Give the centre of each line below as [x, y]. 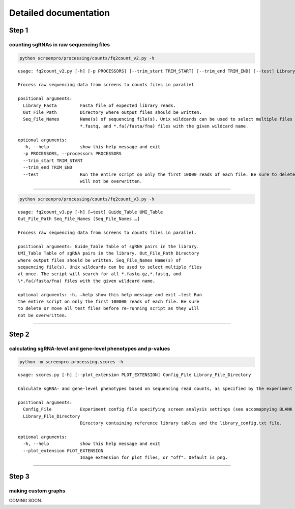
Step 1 [19, 30]
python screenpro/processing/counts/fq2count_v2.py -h [87, 58]
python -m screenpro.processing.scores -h [71, 362]
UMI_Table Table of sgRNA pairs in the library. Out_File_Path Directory [109, 253]
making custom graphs [37, 491]
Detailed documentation [59, 13]
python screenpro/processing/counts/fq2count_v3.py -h [87, 199]
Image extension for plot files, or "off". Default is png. [154, 458]
